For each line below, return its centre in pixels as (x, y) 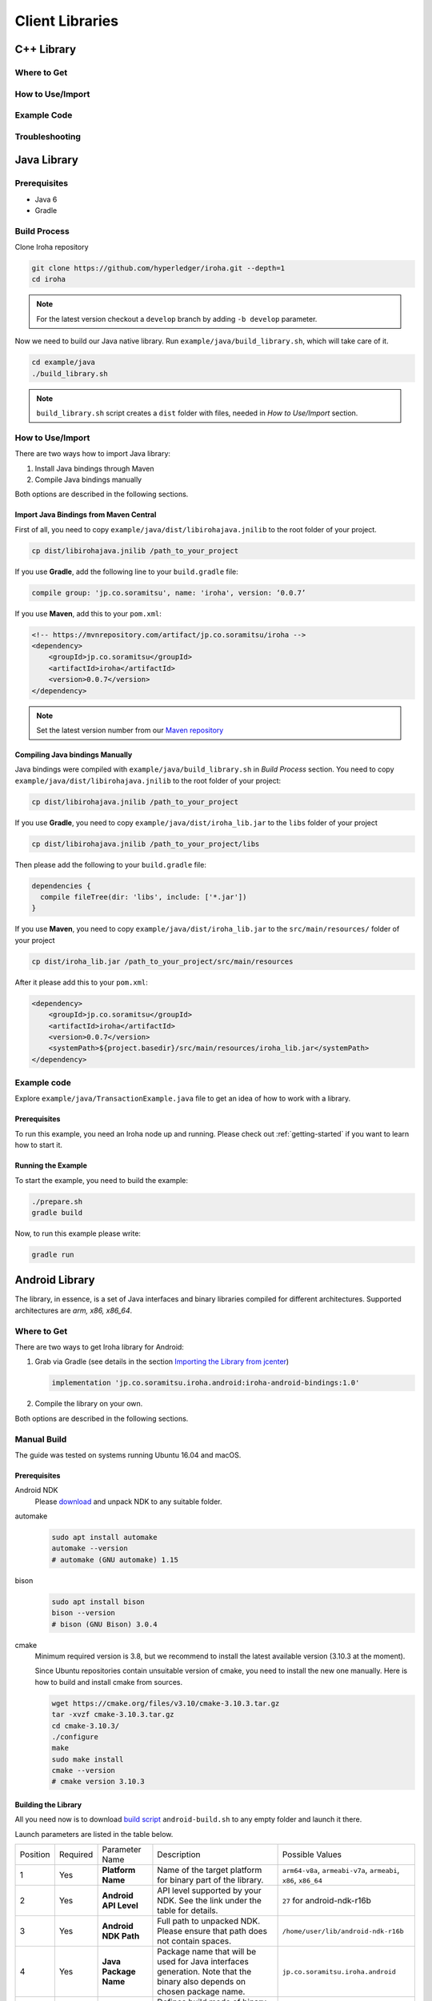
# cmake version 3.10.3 (98, 1782)
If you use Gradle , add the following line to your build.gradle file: (127, 571)
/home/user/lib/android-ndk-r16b (343, 1931)
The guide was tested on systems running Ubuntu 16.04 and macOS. (128, 1455)
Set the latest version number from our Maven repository (130, 730)
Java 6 (46, 199)
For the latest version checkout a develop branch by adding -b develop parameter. (177, 319)
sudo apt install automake (104, 1538)
